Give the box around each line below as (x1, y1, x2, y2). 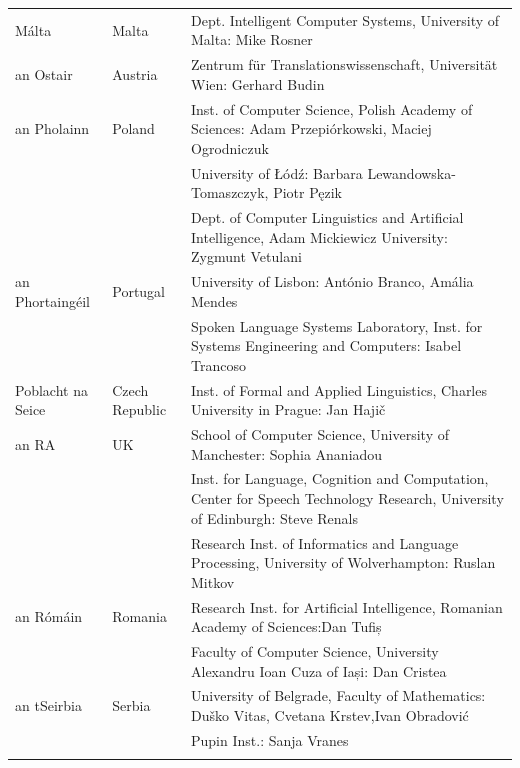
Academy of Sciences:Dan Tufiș (191, 616, 382, 637)
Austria (112, 63, 158, 84)
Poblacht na (15, 379, 88, 400)
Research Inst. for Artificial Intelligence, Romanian (191, 596, 503, 617)
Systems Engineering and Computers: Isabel (191, 335, 462, 356)
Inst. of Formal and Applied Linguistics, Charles (191, 379, 487, 400)
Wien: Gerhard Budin (191, 73, 325, 94)
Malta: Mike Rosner (191, 29, 313, 50)
